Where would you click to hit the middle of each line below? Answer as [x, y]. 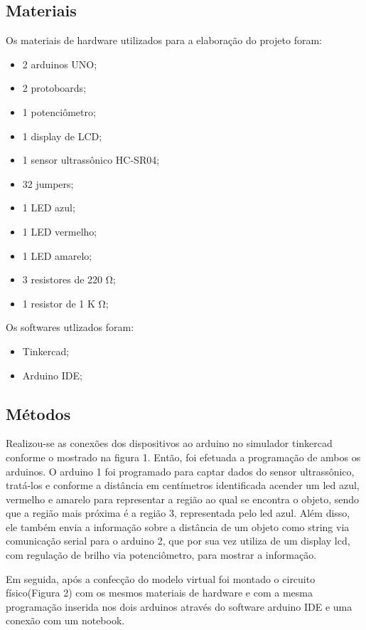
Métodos [38, 413]
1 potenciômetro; [59, 111]
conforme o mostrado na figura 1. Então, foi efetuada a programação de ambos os [183, 457]
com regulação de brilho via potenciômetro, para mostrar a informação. [161, 555]
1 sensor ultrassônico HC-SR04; [91, 160]
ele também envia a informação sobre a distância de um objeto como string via [178, 526]
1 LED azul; [49, 208]
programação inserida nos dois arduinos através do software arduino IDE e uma [179, 606]
